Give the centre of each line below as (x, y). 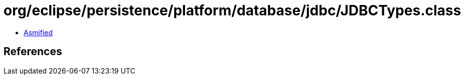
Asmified (38, 32)
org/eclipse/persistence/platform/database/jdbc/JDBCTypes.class (233, 10)
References (33, 52)
